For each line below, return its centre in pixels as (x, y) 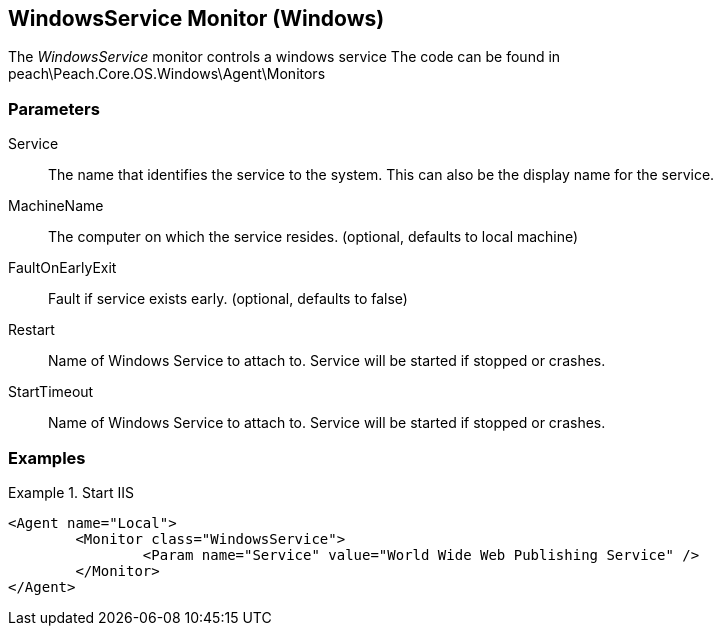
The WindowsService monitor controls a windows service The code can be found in (284, 57)
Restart (31, 330)
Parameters (54, 108)
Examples (47, 457)
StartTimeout (51, 392)
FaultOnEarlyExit (62, 268)
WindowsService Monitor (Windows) (196, 18)
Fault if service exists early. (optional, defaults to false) (228, 299)
